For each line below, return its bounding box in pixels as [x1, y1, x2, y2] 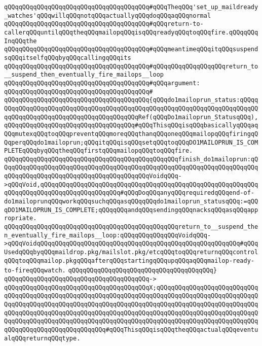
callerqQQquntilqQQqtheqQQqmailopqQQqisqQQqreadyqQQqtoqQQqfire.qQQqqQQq [4, 28, 258, 36]
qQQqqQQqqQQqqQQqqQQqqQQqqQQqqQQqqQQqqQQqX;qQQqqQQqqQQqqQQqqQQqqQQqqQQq [4, 284, 258, 291]
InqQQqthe [4, 37, 37, 45]
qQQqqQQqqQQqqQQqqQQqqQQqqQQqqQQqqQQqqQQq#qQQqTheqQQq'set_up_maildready [4, 4, 258, 11]
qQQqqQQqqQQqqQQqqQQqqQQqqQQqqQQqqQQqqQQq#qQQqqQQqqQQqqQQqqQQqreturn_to [4, 62, 258, 70]
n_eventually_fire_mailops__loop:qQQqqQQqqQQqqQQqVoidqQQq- [4, 231, 211, 239]
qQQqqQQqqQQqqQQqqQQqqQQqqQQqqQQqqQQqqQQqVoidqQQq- [4, 172, 182, 180]
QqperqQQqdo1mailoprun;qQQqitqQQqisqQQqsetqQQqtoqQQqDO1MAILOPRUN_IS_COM [4, 139, 258, 146]
